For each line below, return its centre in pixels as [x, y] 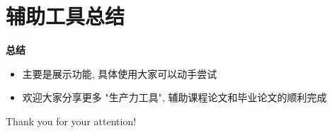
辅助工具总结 [65, 16]
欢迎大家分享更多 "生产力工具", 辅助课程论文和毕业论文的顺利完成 [174, 97]
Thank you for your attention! [71, 121]
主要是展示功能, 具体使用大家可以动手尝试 [120, 73]
